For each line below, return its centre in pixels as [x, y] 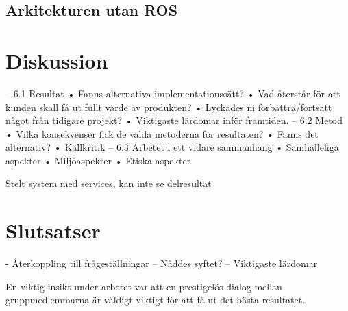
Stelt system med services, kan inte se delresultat [109, 183]
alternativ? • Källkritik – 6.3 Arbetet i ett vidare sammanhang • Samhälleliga [172, 147]
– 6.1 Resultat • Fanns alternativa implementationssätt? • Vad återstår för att [173, 93]
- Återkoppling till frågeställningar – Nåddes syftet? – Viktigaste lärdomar [162, 263]
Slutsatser [53, 231]
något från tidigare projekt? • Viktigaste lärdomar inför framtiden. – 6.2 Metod [174, 120]
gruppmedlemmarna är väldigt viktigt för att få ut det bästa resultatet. [156, 300]
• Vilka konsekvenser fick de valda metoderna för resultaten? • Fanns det [162, 133]
